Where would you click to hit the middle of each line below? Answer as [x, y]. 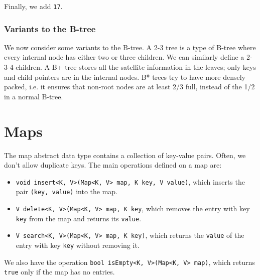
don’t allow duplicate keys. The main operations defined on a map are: [113, 165]
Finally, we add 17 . [33, 6]
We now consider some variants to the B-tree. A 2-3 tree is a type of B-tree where [130, 47]
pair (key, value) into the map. [67, 191]
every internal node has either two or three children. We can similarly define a [124, 57]
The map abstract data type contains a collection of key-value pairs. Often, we [125, 155]
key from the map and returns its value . [79, 218]
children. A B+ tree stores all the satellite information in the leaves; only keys [136, 67]
